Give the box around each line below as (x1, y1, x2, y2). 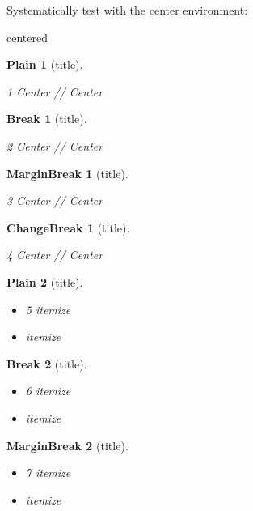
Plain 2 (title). (6, 273, 83, 290)
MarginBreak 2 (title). (6, 436, 129, 454)
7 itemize (25, 464, 71, 481)
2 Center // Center (6, 137, 103, 154)
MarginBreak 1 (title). (6, 164, 129, 181)
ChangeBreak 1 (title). (6, 219, 130, 236)
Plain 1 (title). (6, 56, 83, 73)
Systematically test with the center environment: (6, 2, 248, 18)
